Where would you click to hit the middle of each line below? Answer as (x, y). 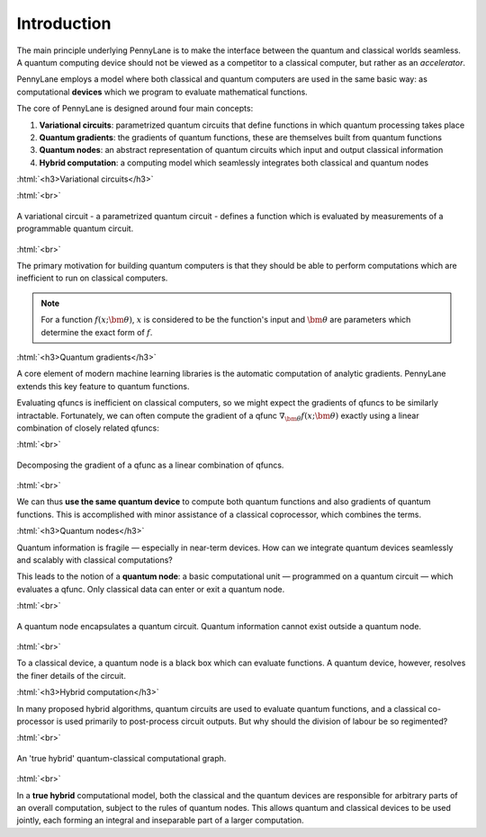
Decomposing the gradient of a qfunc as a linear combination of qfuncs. (150, 465)
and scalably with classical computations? (94, 560)
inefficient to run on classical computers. (92, 278)
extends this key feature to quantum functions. (103, 386)
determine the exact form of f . (97, 332)
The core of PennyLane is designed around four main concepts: (135, 109)
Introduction (64, 23)
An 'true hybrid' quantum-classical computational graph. (121, 758)
